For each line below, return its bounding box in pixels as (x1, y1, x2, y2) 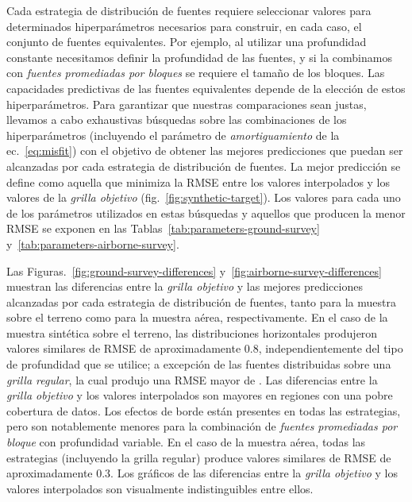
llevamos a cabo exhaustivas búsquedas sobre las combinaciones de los (6, 111, 347, 128)
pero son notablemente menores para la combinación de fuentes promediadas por (6, 418, 398, 434)
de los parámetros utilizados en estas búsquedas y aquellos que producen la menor (6, 204, 406, 221)
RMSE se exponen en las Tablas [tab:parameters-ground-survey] (6, 220, 320, 237)
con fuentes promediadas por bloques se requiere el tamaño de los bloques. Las (6, 64, 385, 81)
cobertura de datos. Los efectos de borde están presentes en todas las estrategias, (6, 402, 401, 419)
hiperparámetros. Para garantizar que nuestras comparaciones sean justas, (6, 95, 367, 112)
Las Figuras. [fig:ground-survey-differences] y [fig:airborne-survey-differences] (6, 262, 382, 279)
